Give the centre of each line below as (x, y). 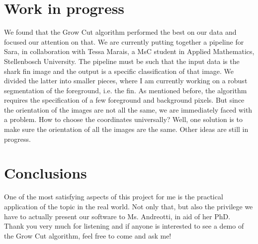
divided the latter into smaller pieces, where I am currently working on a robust (126, 81)
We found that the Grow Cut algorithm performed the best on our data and (120, 32)
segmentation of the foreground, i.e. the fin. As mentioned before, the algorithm (126, 90)
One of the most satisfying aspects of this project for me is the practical (114, 197)
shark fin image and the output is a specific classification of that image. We (119, 71)
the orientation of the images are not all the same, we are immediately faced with (128, 109)
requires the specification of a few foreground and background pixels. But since (124, 100)
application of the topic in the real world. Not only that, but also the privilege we (129, 206)
